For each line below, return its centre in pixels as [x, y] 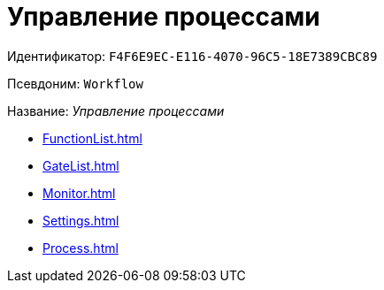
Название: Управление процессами [116, 111]
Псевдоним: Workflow [75, 83]
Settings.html [81, 220]
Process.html [81, 248]
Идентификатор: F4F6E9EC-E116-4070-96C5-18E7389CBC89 [192, 56]
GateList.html [81, 165]
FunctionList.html [92, 138]
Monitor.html [79, 193]
